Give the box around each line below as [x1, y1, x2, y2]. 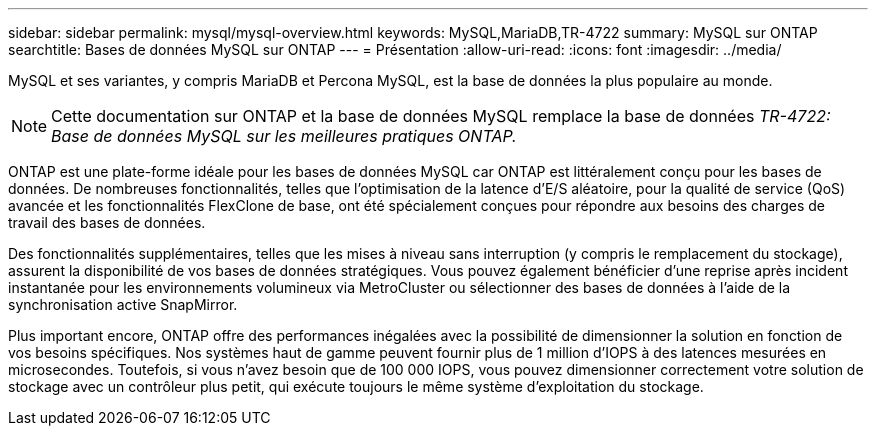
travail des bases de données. [8, 214, 206, 231]
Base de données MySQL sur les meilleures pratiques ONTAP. [51, 126, 517, 146]
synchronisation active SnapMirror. [8, 296, 238, 313]
